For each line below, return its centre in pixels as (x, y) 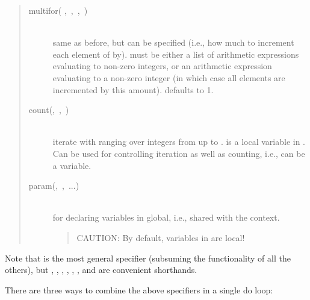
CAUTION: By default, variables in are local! (161, 237)
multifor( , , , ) (58, 10)
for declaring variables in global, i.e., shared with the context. (166, 217)
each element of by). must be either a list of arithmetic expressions (176, 54)
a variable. (72, 165)
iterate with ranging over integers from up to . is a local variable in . (179, 142)
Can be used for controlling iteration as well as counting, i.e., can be (179, 153)
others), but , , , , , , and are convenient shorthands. (101, 270)
